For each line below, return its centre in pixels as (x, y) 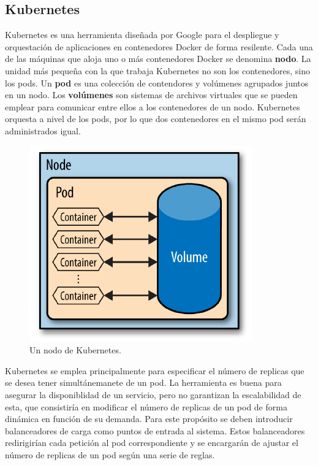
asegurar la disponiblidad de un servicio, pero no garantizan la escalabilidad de (153, 394)
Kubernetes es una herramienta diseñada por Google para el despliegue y (142, 35)
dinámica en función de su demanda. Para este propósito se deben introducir (149, 419)
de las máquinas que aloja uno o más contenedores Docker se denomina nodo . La (158, 59)
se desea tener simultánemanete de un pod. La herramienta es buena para (143, 382)
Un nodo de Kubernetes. (75, 350)
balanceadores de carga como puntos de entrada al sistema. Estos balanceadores (155, 430)
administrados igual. (43, 130)
